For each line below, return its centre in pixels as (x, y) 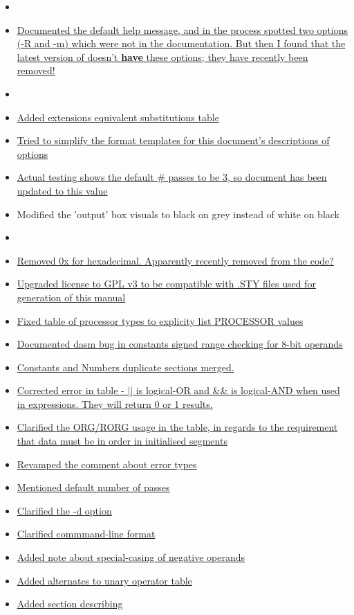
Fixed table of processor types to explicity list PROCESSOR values (160, 320)
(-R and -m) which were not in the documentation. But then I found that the (181, 43)
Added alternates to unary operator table (104, 580)
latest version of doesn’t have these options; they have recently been (162, 56)
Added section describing (70, 604)
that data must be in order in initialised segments (122, 441)
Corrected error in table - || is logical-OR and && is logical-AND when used (178, 390)
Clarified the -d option (64, 510)
